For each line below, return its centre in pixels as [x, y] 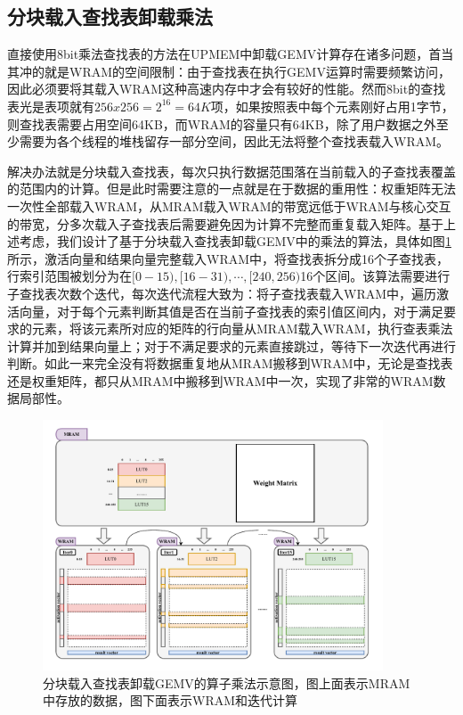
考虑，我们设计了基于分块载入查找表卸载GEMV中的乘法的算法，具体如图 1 [235, 241]
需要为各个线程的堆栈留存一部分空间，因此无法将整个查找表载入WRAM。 [234, 141]
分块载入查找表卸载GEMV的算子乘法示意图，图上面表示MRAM [227, 682]
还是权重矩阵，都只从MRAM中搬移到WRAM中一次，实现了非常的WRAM [220, 380]
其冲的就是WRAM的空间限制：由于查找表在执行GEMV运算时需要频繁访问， [229, 71]
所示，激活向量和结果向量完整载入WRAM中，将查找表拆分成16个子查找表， [228, 258]
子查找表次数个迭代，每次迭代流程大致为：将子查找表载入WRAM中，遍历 [222, 293]
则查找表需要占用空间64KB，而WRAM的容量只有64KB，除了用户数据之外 [222, 123]
